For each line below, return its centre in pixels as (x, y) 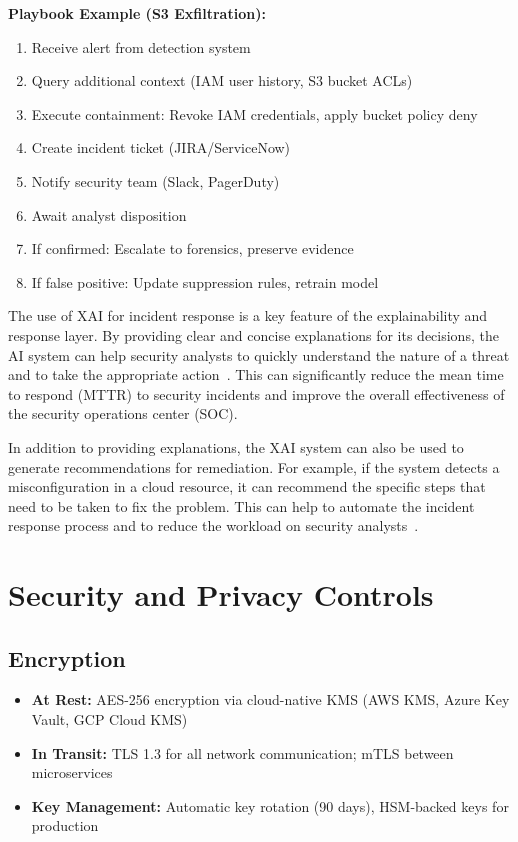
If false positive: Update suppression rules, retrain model (205, 281)
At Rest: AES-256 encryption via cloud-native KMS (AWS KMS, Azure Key (270, 699)
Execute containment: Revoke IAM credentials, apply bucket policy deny (254, 113)
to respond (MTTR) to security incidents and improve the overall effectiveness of (256, 393)
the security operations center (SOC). (123, 413)
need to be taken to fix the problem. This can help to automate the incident (241, 505)
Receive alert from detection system (141, 46)
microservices (72, 772)
